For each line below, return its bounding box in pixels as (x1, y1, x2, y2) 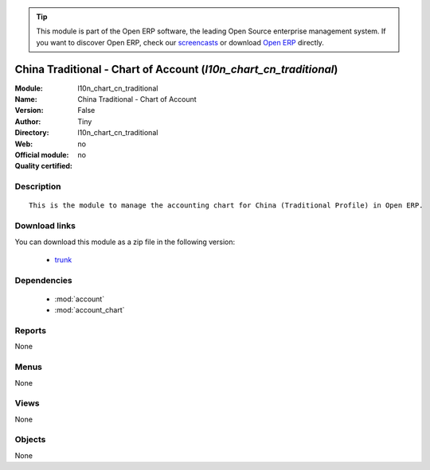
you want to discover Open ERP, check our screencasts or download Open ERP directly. (36, 37, 324, 47)
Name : (14, 95, 37, 104)
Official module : (14, 150, 69, 160)
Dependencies (14, 274, 73, 285)
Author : (14, 116, 41, 126)
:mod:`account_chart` (54, 305, 125, 315)
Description (14, 181, 61, 192)
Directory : (14, 128, 49, 138)
